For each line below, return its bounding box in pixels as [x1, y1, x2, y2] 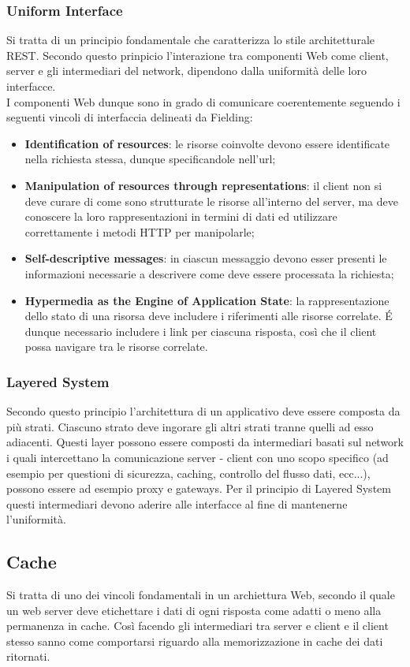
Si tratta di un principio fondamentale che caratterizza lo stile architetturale [6, 32, 375, 48]
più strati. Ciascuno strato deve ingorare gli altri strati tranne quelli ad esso [6, 418, 374, 434]
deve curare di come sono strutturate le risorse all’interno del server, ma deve [24, 192, 398, 209]
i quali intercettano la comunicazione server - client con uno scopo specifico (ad [6, 449, 389, 465]
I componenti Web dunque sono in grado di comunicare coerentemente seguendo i [6, 93, 401, 110]
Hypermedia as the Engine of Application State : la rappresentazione [24, 292, 389, 308]
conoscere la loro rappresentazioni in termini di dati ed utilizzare [24, 208, 337, 225]
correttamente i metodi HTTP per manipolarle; [24, 223, 255, 240]
